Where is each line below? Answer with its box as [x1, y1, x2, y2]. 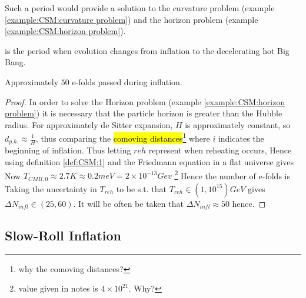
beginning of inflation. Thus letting [5, 144, 131, 156]
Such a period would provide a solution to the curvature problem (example [5, 2, 275, 14]
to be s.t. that [116, 182, 167, 195]
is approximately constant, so [185, 118, 291, 130]
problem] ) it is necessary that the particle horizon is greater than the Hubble [5, 107, 282, 119]
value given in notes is [18, 282, 98, 294]
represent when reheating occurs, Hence [148, 144, 292, 156]
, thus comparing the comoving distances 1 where [35, 130, 210, 144]
